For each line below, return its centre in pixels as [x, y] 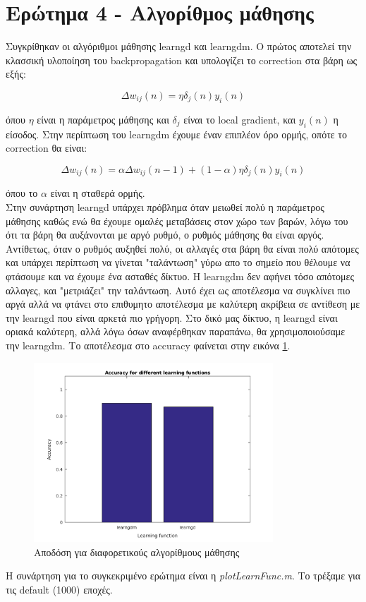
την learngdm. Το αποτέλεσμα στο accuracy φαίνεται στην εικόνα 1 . [148, 345]
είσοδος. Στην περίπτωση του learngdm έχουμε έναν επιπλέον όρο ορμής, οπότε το [176, 134]
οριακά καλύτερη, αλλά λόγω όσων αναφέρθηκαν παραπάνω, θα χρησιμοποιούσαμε [176, 331]
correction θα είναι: [47, 148]
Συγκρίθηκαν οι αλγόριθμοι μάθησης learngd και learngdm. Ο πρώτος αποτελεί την [179, 46]
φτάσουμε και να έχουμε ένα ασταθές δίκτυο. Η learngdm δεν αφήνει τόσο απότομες [180, 276]
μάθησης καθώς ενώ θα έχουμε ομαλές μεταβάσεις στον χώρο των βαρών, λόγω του [177, 221]
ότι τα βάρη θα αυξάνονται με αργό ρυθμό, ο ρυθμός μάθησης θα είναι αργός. [165, 235]
